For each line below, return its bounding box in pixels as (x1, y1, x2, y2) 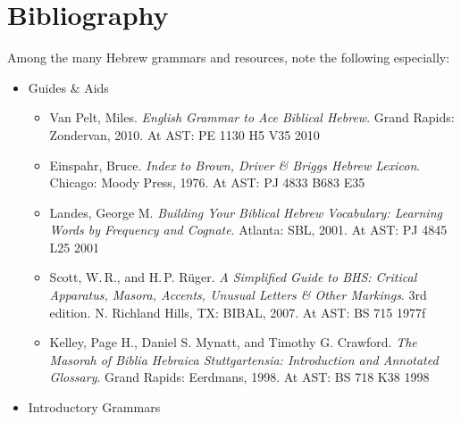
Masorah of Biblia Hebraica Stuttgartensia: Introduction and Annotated (49, 350, 439, 368)
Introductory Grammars (28, 398, 161, 417)
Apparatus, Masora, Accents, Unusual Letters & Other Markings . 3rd (49, 285, 427, 304)
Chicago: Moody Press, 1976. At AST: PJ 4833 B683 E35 (49, 173, 365, 192)
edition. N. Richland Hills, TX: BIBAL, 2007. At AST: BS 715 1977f (49, 302, 426, 321)
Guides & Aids (28, 78, 109, 96)
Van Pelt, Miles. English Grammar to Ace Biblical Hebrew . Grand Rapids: (49, 108, 455, 127)
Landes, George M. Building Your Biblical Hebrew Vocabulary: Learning (49, 203, 442, 221)
